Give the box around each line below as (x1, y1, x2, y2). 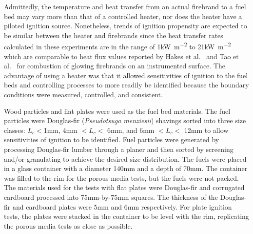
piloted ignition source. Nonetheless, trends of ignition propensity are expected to (4, 21, 247, 31)
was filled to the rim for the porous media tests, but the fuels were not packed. (4, 172, 239, 183)
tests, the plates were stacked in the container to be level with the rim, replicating (4, 211, 249, 221)
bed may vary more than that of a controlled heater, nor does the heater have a (4, 11, 242, 21)
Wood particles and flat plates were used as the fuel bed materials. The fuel (4, 106, 231, 116)
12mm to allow (184, 125, 229, 135)
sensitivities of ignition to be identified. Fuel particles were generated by (4, 134, 219, 145)
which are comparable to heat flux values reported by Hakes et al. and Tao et (4, 51, 239, 61)
